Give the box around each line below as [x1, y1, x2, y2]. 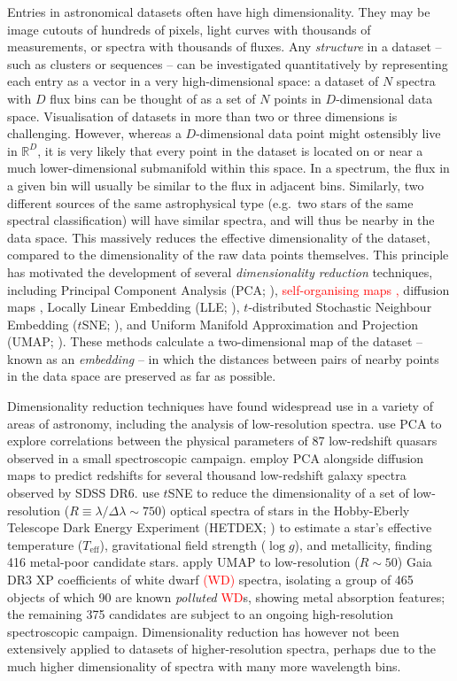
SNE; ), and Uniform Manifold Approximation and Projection [81, 314, 419, 333]
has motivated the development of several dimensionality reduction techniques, [7, 262, 433, 281]
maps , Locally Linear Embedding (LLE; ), [7, 298, 240, 316]
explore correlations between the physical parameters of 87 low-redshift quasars [7, 431, 438, 450]
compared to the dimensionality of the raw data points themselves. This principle [7, 245, 449, 264]
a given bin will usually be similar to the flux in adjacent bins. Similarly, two [7, 175, 424, 194]
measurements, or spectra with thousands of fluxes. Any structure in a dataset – [7, 37, 442, 56]
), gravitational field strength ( [99, 535, 267, 553]
